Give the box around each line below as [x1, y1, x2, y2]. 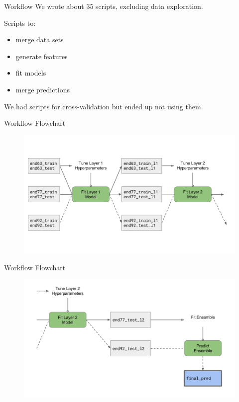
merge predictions [15, 84, 70, 94]
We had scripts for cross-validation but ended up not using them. [4, 101, 203, 111]
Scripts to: [4, 17, 36, 28]
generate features [15, 51, 68, 61]
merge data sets [15, 34, 64, 45]
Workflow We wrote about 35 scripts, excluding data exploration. [4, 1, 203, 11]
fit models [15, 68, 46, 78]
